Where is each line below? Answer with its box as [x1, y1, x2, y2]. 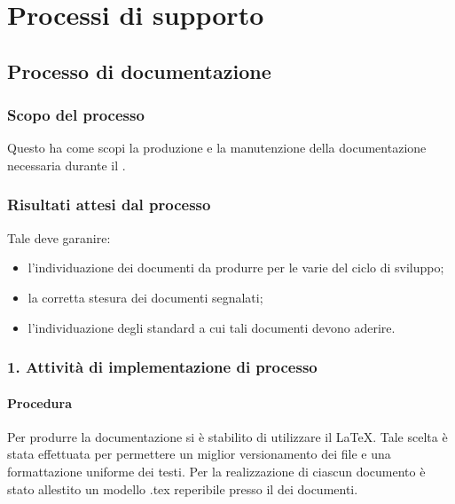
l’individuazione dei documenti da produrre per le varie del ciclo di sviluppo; [27, 258, 444, 277]
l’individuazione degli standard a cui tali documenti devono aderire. [27, 318, 396, 336]
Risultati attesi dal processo [7, 193, 211, 216]
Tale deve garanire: [7, 228, 111, 247]
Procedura [7, 393, 73, 412]
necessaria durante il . [7, 155, 126, 174]
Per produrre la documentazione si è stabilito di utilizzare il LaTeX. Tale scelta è [7, 427, 448, 445]
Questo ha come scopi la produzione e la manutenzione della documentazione [7, 138, 427, 157]
